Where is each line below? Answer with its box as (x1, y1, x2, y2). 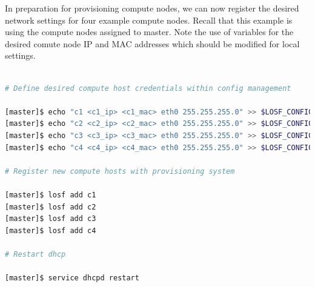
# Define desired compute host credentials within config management (5, 84, 291, 93)
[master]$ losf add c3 (5, 214, 96, 223)
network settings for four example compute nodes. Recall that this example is (5, 13, 293, 26)
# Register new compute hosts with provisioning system (5, 167, 235, 176)
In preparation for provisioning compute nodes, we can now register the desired (5, 2, 299, 14)
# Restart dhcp (5, 249, 66, 259)
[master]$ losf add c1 (5, 190, 96, 199)
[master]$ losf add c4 (5, 226, 96, 235)
